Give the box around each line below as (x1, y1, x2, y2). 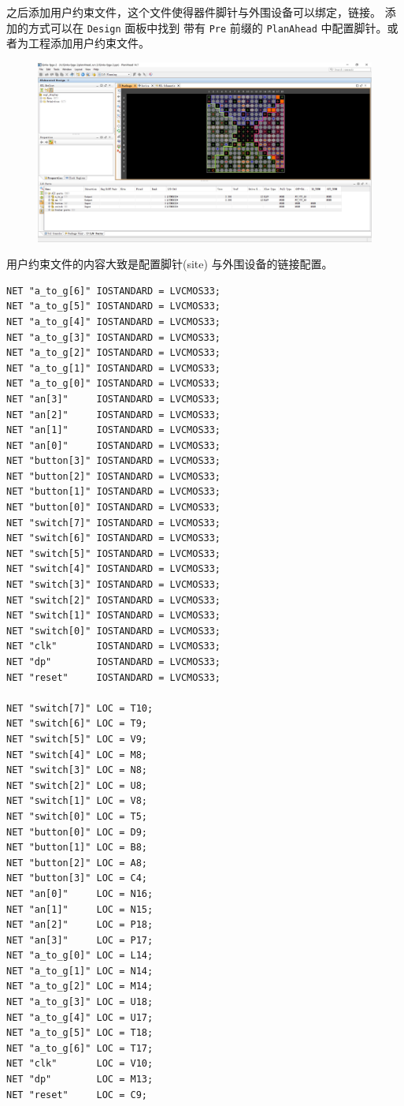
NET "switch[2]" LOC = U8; (6, 779, 147, 791)
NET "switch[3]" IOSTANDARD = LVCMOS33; (6, 579, 221, 591)
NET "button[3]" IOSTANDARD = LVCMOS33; (6, 455, 221, 467)
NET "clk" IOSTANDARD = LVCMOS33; (6, 641, 221, 652)
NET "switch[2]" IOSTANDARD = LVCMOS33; (6, 594, 221, 606)
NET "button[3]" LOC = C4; (6, 872, 147, 884)
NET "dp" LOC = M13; (6, 1074, 154, 1085)
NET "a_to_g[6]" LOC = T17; (6, 1042, 154, 1054)
